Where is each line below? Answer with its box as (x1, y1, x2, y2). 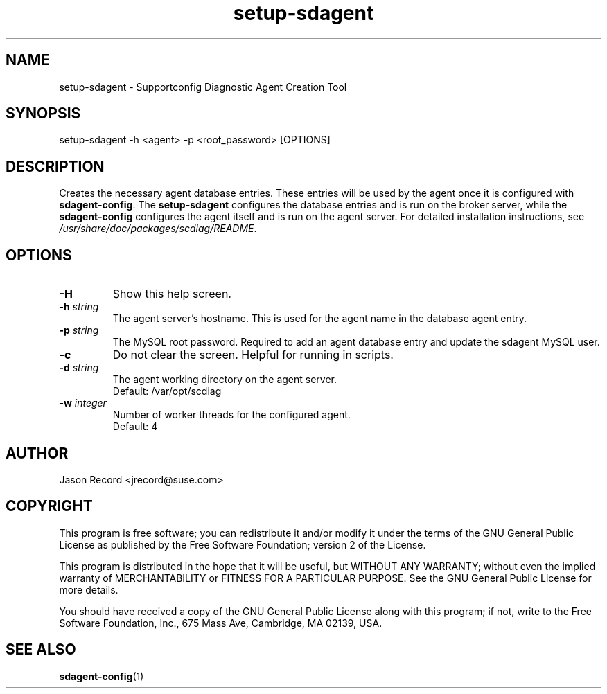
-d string (59, 362, 99, 374)
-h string (59, 301, 99, 313)
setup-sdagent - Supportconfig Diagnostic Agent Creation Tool (59, 80, 347, 93)
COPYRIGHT (6, 497, 93, 515)
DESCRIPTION (6, 157, 105, 175)
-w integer (59, 397, 107, 409)
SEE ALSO (6, 641, 76, 659)
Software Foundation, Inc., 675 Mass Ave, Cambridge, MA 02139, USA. (59, 616, 382, 629)
